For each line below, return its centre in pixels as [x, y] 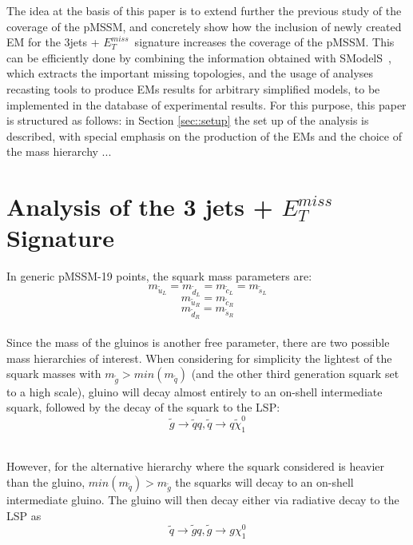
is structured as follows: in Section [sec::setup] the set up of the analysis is [188, 120]
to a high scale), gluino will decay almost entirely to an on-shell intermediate [195, 391]
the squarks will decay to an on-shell [264, 481]
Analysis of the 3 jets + [140, 207]
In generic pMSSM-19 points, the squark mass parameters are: [159, 276]
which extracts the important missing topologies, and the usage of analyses [190, 73]
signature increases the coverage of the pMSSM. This [264, 42]
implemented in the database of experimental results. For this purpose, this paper [206, 104]
